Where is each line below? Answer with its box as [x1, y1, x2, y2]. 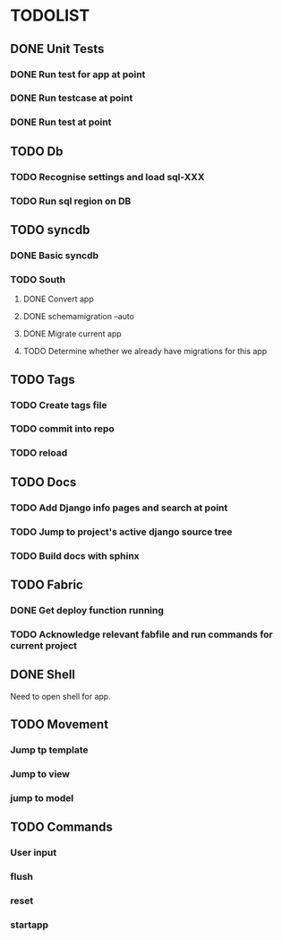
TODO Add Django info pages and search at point [10, 501, 228, 514]
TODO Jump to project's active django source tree [10, 526, 233, 538]
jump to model [10, 791, 74, 804]
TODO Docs [10, 474, 77, 490]
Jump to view [10, 768, 71, 780]
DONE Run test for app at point [10, 68, 146, 81]
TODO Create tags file [10, 398, 107, 411]
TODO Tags [10, 371, 75, 387]
